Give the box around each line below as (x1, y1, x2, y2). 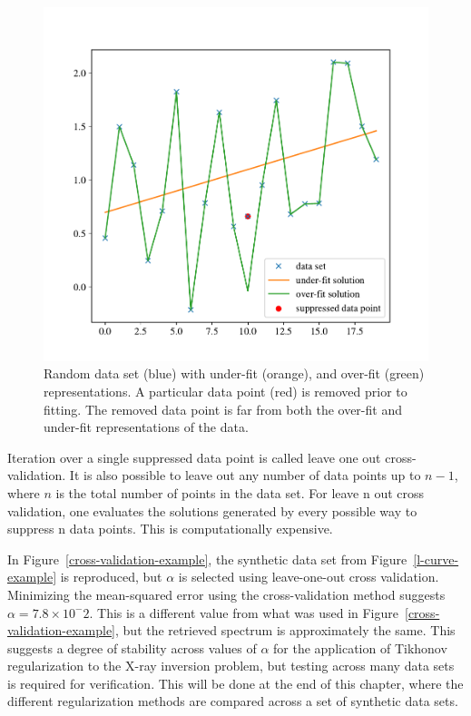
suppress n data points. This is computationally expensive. (7, 519, 333, 538)
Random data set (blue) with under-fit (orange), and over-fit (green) (44, 364, 425, 383)
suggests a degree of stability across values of (7, 638, 257, 657)
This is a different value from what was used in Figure (97, 603, 398, 622)
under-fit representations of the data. (44, 417, 249, 436)
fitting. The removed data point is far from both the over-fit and (44, 399, 402, 418)
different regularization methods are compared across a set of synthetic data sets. (7, 691, 458, 711)
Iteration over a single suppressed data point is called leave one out (7, 447, 381, 466)
